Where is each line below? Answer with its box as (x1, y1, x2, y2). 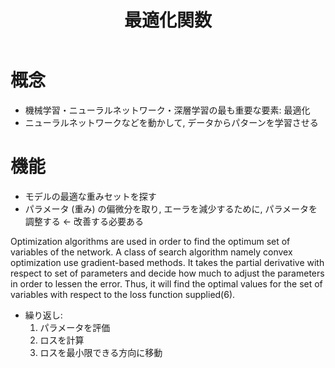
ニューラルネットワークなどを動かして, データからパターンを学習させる (24, 116, 319, 128)
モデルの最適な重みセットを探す (24, 190, 157, 202)
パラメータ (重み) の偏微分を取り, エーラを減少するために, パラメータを (24, 202, 318, 215)
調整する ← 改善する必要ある (24, 215, 145, 227)
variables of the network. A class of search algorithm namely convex (10, 246, 293, 258)
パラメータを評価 (39, 321, 111, 333)
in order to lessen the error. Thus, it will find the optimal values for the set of (10, 277, 323, 290)
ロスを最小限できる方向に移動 (39, 346, 163, 358)
